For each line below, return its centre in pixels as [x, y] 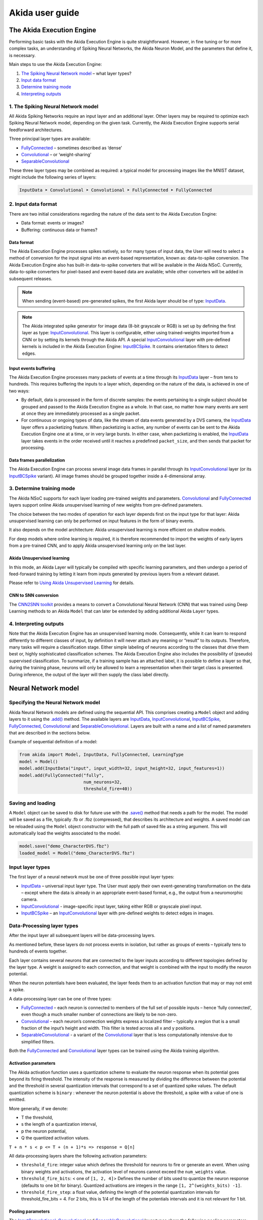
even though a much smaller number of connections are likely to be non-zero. [99, 1015]
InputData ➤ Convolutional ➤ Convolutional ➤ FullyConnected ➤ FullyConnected [115, 190]
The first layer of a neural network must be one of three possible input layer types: [92, 877]
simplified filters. [38, 1041]
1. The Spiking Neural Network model [54, 106]
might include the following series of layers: [53, 177]
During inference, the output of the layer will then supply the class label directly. [89, 674]
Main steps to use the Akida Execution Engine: [56, 64]
